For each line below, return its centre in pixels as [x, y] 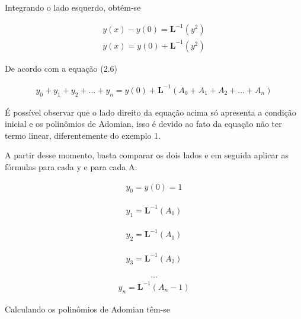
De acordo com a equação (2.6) [61, 68]
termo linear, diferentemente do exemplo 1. [83, 135]
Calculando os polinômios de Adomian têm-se [88, 309]
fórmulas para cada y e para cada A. [71, 166]
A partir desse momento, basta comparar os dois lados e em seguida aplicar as [147, 155]
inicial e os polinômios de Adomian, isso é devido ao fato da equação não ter [143, 124]
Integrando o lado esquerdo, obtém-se [73, 7]
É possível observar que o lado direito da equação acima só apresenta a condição [150, 112]
